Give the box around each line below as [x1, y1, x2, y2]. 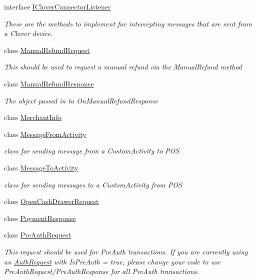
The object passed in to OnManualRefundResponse [4, 95, 158, 105]
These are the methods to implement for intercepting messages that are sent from [4, 18, 252, 28]
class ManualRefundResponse [4, 78, 94, 88]
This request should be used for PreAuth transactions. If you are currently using [4, 246, 248, 256]
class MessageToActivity [4, 162, 78, 172]
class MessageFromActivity [4, 128, 86, 139]
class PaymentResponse [4, 212, 76, 223]
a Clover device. [4, 28, 53, 38]
